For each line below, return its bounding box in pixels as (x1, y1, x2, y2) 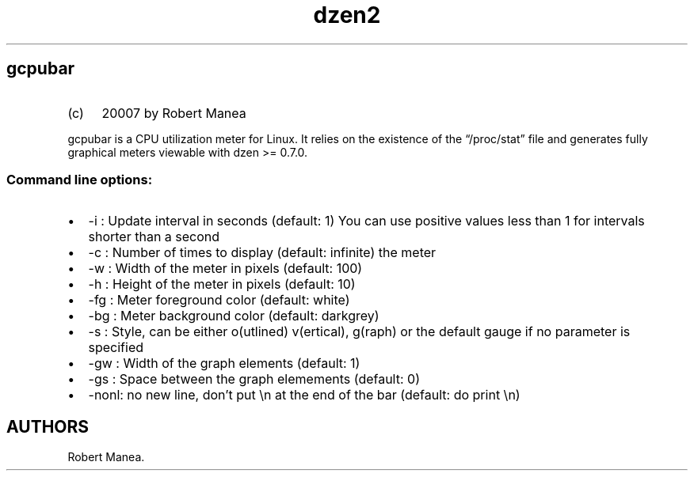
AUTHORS (6, 416, 90, 437)
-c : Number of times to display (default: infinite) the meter (88, 244, 437, 261)
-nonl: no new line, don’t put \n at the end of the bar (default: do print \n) (88, 387, 520, 403)
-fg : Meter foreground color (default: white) (88, 292, 350, 309)
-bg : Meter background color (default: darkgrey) (88, 308, 379, 324)
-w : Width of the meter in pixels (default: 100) (88, 260, 363, 277)
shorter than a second (88, 229, 220, 245)
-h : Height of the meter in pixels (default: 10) (88, 276, 356, 293)
